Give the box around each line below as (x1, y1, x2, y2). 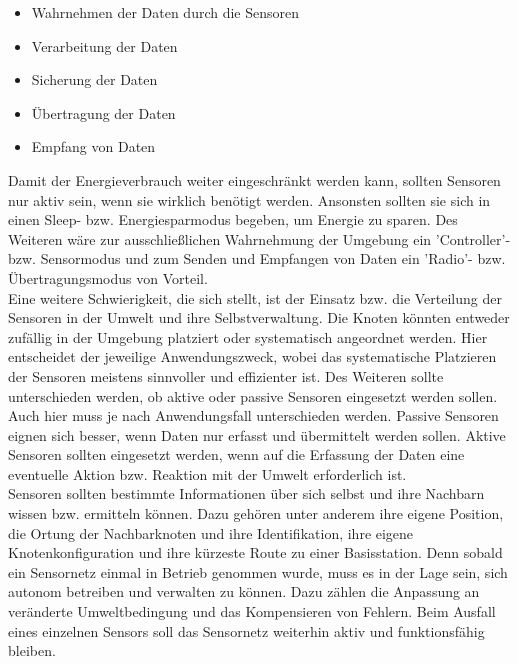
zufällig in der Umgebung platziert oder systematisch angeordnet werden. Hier (8, 326, 488, 347)
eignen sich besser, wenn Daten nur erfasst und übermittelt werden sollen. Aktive (8, 424, 506, 445)
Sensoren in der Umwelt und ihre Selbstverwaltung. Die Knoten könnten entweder (8, 307, 510, 328)
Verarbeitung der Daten (31, 35, 178, 56)
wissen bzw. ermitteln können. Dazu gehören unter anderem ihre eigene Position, (8, 503, 504, 524)
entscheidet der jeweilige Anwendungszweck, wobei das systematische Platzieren (8, 346, 497, 367)
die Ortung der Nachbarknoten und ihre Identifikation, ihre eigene (8, 522, 414, 543)
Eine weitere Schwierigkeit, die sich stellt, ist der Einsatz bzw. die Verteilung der (8, 287, 502, 308)
